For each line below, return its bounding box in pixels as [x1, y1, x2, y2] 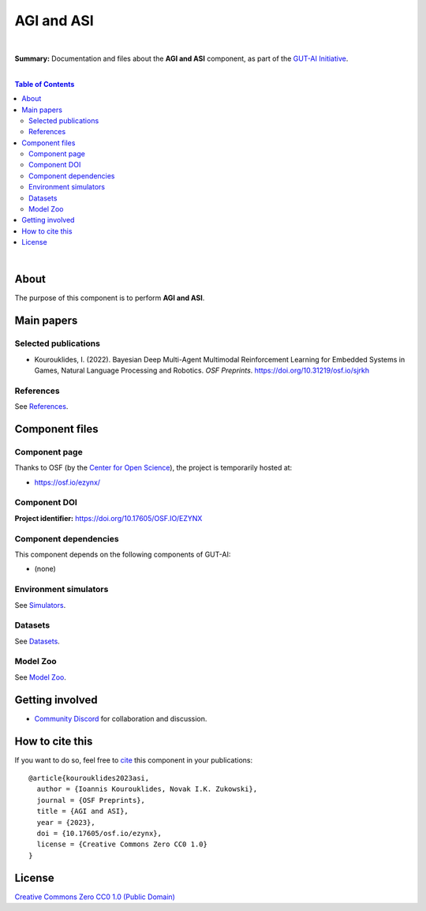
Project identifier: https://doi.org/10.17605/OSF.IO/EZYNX [14, 513, 203, 523]
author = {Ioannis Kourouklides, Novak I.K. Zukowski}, [36, 785, 258, 793]
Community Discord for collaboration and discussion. [34, 714, 207, 723]
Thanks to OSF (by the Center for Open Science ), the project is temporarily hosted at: [14, 463, 293, 473]
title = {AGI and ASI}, [36, 807, 129, 816]
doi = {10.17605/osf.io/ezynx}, [36, 829, 162, 838]
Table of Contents [14, 79, 75, 88]
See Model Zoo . [14, 672, 66, 682]
